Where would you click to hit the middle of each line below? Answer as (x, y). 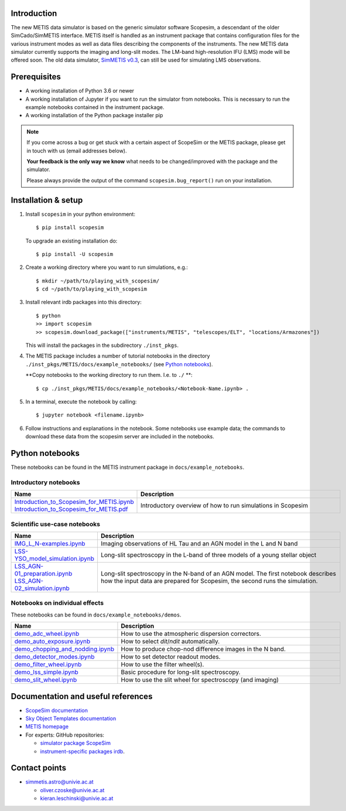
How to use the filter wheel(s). (162, 665)
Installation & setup (47, 200)
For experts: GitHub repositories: (65, 735)
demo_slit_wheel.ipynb (46, 680)
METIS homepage (47, 727)
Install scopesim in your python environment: (80, 214)
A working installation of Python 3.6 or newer (80, 91)
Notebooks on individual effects (57, 603)
